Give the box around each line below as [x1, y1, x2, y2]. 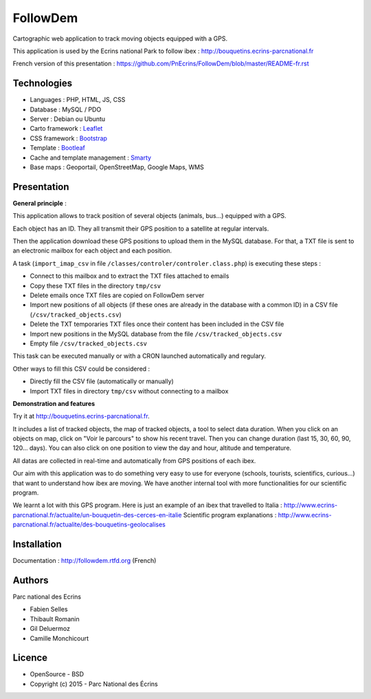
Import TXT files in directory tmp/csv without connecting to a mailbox [30, 387, 229, 395]
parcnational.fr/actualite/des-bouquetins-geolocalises [12, 520, 166, 529]
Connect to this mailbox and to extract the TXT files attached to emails [30, 272, 229, 280]
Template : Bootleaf [30, 144, 85, 152]
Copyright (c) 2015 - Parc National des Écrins [30, 680, 158, 688]
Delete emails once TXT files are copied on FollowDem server [30, 291, 205, 299]
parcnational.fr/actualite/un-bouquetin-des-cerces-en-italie [12, 510, 182, 519]
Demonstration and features [12, 399, 95, 407]
